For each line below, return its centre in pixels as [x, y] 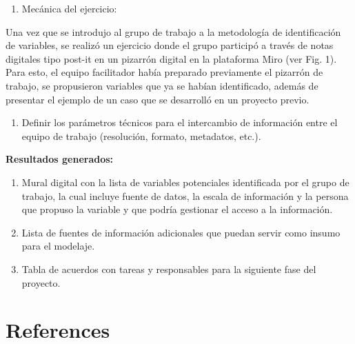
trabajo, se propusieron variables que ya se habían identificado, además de [162, 85]
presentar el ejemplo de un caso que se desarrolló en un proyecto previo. [158, 99]
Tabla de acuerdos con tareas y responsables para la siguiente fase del [169, 269]
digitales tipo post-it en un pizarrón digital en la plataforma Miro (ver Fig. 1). [171, 58]
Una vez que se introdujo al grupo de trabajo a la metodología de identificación [173, 31]
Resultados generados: [60, 159]
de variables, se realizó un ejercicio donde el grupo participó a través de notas [170, 45]
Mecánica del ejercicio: [69, 8]
